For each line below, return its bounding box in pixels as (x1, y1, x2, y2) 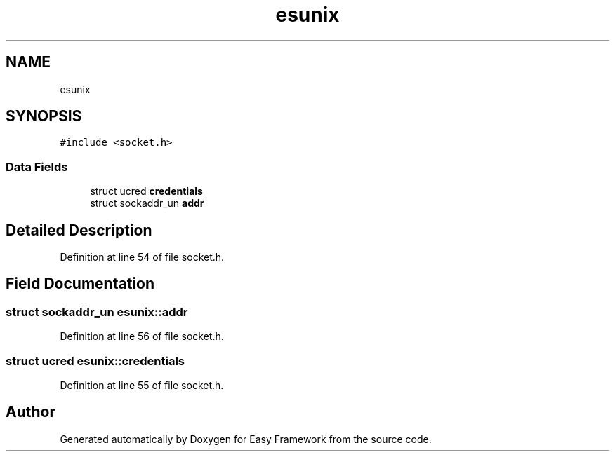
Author (6, 403, 55, 421)
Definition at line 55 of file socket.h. (60, 379, 224, 391)
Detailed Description (6, 221, 152, 239)
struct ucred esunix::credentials (6, 353, 185, 368)
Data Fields (6, 159, 68, 174)
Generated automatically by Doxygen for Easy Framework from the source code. (60, 432, 432, 445)
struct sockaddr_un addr (90, 197, 204, 210)
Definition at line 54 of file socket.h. (60, 251, 225, 264)
